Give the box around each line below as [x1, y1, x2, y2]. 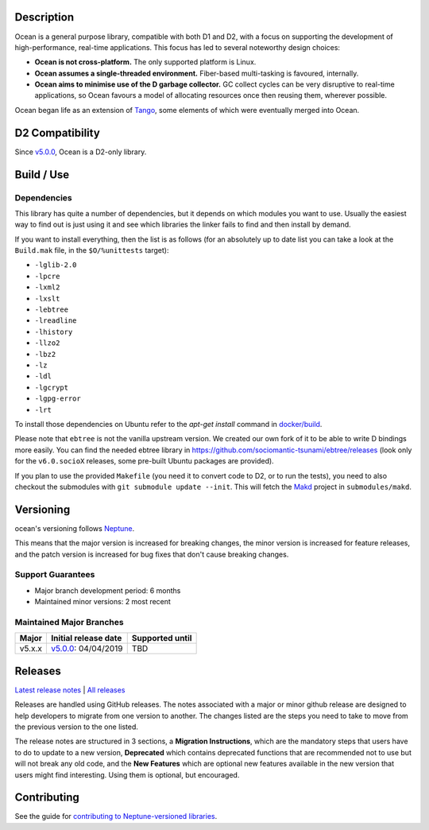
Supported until [131, 633, 192, 644]
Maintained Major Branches [14, 616, 124, 627]
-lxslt [34, 294, 60, 303]
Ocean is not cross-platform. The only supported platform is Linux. [34, 57, 257, 67]
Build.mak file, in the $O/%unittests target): [14, 246, 169, 255]
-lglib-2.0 [34, 261, 77, 270]
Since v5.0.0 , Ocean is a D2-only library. [14, 147, 147, 157]
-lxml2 [34, 283, 60, 292]
